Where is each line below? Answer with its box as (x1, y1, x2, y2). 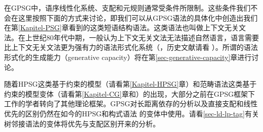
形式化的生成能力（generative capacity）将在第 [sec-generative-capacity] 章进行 (4, 51, 252, 62)
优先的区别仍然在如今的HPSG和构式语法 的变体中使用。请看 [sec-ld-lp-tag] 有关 (4, 108, 259, 118)
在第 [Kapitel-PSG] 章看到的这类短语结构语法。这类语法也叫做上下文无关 (4, 22, 239, 33)
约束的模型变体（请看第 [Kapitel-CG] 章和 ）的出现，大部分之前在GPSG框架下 (4, 88, 255, 99)
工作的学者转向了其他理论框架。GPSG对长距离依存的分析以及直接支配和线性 (4, 98, 258, 109)
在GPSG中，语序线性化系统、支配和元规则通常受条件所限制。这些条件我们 (4, 3, 251, 13)
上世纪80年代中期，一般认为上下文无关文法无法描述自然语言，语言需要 (25, 32, 259, 42)
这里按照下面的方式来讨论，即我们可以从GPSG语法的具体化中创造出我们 (18, 12, 258, 23)
